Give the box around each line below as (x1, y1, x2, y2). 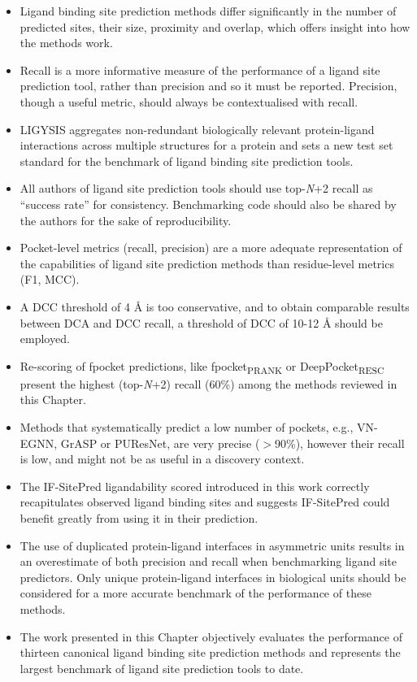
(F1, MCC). (20, 271, 80, 288)
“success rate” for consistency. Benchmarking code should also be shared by (20, 195, 397, 212)
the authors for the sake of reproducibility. (20, 211, 232, 228)
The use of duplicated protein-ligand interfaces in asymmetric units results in (20, 536, 405, 554)
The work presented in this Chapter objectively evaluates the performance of (20, 628, 402, 645)
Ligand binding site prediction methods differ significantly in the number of (20, 2, 397, 19)
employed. (20, 330, 70, 347)
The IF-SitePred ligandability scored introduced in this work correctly (20, 477, 370, 494)
